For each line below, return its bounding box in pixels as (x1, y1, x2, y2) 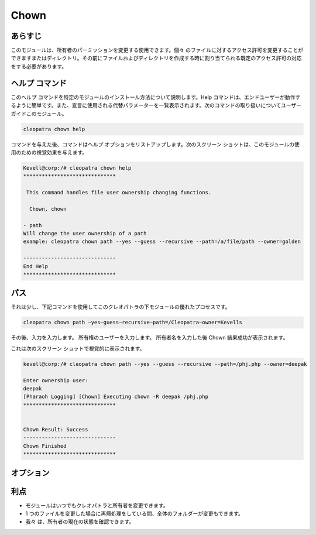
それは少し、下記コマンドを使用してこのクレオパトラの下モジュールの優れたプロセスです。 (11, 303, 231, 310)
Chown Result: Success (23, 426, 88, 433)
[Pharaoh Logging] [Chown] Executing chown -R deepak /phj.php (23, 393, 209, 400)
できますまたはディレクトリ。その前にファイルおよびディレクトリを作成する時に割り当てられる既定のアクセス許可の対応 (11, 54, 302, 61)
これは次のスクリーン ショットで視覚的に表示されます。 (11, 345, 145, 352)
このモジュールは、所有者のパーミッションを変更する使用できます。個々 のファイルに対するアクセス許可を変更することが (11, 47, 304, 54)
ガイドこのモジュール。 (11, 110, 67, 117)
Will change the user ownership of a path (23, 230, 147, 236)
